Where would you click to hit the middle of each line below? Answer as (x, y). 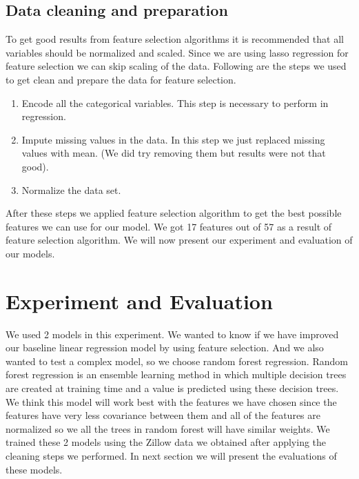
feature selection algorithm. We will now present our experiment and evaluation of (179, 240)
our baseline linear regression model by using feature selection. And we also (165, 348)
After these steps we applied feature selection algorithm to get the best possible (174, 213)
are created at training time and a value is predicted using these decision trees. (172, 388)
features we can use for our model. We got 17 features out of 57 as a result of (169, 226)
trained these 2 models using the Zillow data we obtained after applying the (166, 442)
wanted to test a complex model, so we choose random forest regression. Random (177, 361)
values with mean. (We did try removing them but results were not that (174, 153)
